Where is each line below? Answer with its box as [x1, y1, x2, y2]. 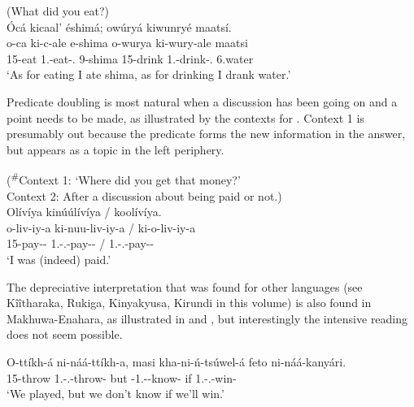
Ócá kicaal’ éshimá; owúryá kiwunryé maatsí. [7, 18, 232, 35]
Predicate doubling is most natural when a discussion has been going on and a [7, 93, 398, 110]
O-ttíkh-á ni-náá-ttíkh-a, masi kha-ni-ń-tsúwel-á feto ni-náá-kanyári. [7, 353, 346, 370]
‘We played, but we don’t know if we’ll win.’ [7, 385, 224, 402]
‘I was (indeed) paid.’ [7, 250, 111, 267]
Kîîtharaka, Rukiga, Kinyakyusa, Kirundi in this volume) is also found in [7, 294, 372, 311]
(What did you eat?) [7, 2, 110, 19]
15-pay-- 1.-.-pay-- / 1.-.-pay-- [7, 235, 155, 252]
